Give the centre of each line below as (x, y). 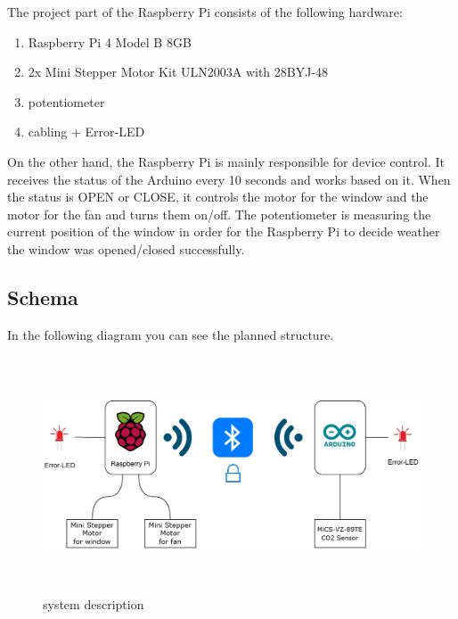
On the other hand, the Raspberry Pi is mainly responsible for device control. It (226, 161)
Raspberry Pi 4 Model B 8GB (110, 41)
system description (94, 604)
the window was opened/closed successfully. (126, 248)
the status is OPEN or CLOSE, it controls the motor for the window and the (218, 197)
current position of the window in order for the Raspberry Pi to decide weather (224, 231)
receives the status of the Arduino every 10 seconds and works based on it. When (229, 179)
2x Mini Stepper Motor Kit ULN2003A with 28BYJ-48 (178, 72)
